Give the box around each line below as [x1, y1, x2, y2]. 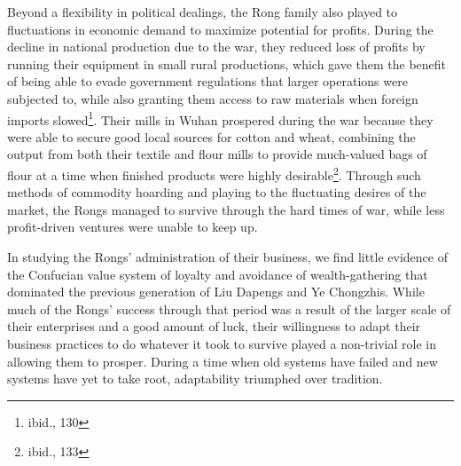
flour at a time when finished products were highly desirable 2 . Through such [7, 163, 421, 184]
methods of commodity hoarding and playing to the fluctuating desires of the [7, 183, 426, 201]
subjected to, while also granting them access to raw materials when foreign [7, 89, 418, 107]
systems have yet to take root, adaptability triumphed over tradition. [7, 369, 383, 388]
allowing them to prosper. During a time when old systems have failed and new [7, 351, 438, 370]
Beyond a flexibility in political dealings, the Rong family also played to [7, 3, 398, 20]
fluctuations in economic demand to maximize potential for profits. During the [7, 20, 434, 38]
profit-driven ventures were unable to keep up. [7, 217, 258, 236]
